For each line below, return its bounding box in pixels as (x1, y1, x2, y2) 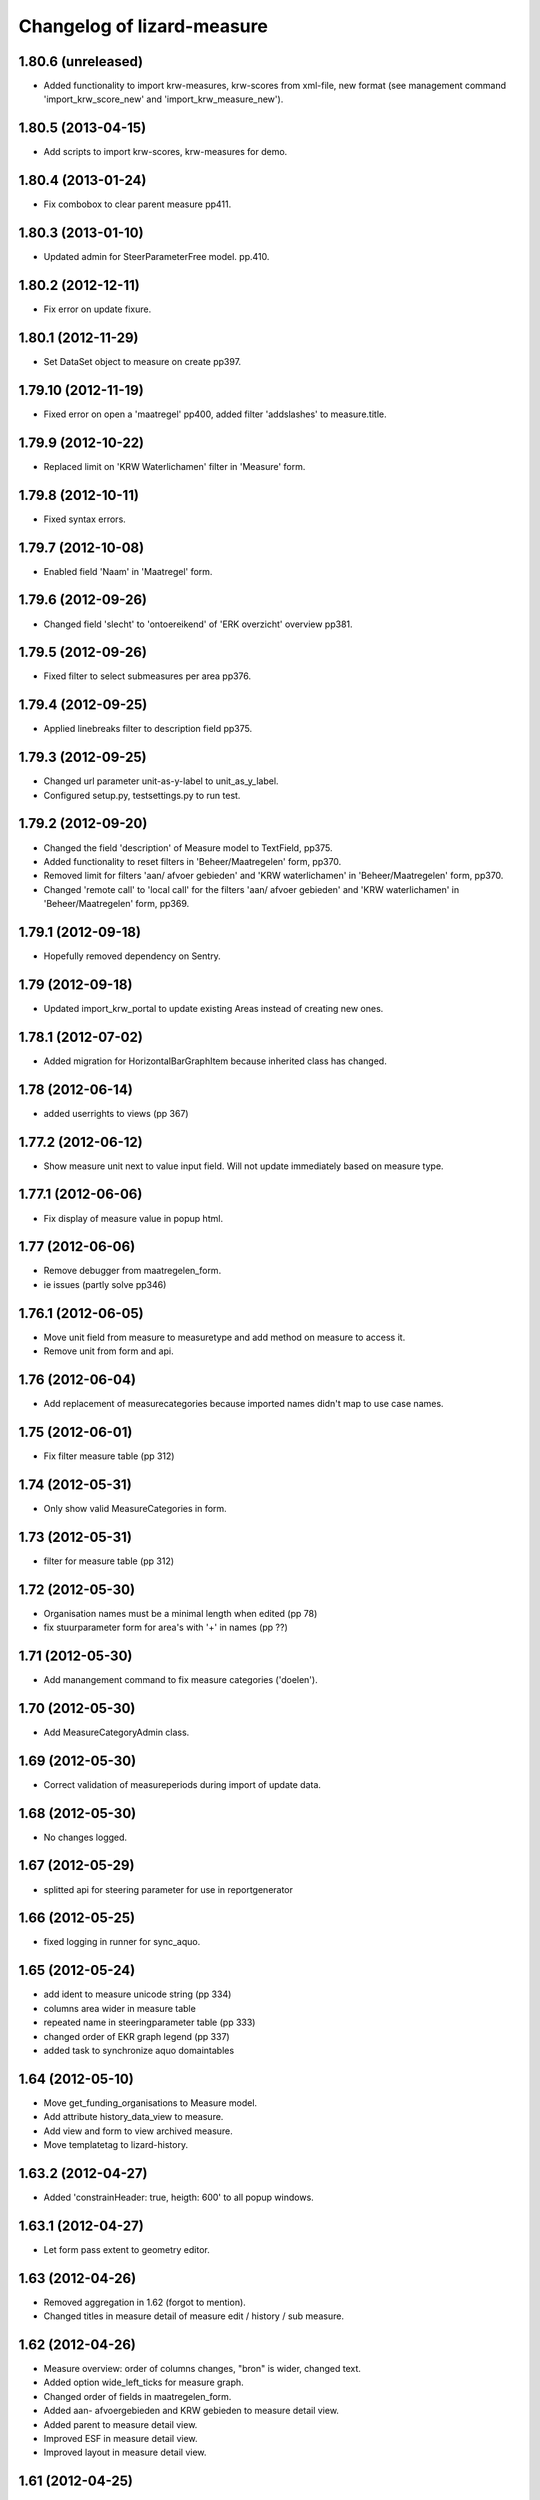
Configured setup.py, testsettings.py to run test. (43, 789, 241, 801)
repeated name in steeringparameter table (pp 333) (43, 2016, 256, 2029)
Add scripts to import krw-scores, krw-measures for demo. (43, 146, 288, 158)
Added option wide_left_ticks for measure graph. (43, 2376, 244, 2389)
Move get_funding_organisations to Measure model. (43, 2096, 258, 2109)
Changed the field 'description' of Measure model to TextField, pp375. (43, 841, 333, 854)
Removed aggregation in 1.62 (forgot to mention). (43, 2296, 247, 2308)
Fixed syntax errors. (43, 513, 127, 525)
